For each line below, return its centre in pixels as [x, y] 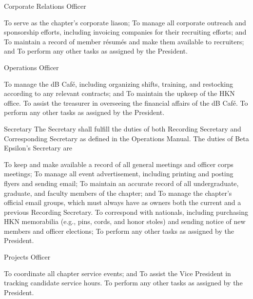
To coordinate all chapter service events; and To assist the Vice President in [117, 273]
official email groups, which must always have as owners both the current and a [123, 202]
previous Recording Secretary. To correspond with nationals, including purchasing [126, 212]
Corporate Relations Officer [45, 6]
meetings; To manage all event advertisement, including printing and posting [119, 174]
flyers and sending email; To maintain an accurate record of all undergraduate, [121, 183]
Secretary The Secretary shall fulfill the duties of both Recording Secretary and [123, 128]
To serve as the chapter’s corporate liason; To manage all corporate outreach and [125, 22]
